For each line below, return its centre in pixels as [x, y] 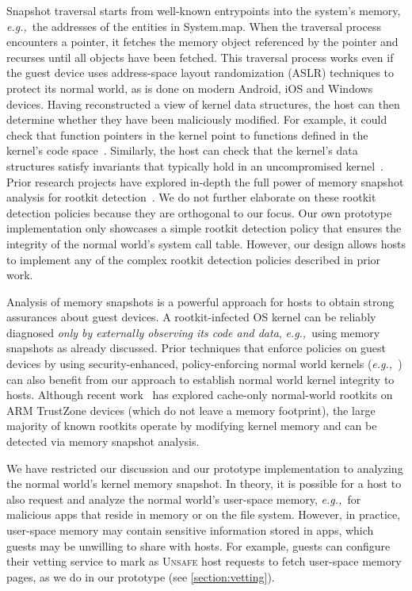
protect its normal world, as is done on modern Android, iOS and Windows [190, 88]
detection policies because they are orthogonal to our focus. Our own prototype [199, 212]
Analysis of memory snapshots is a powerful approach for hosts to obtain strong [200, 301]
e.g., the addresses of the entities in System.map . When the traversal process [194, 26]
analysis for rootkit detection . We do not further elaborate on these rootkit [191, 197]
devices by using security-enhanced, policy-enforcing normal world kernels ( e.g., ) [204, 364]
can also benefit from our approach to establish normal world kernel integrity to [200, 379]
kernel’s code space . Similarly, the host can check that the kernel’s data [182, 150]
